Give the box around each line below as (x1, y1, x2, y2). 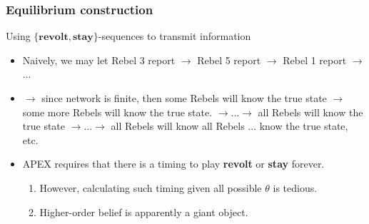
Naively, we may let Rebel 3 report (22, 52, 176, 67)
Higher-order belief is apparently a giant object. (39, 204, 248, 219)
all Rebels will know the (258, 104, 363, 119)
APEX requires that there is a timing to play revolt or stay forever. (22, 156, 325, 171)
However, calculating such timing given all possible (39, 180, 262, 195)
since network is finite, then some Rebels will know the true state (41, 91, 327, 105)
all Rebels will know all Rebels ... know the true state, (111, 118, 348, 133)
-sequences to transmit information (98, 29, 251, 44)
